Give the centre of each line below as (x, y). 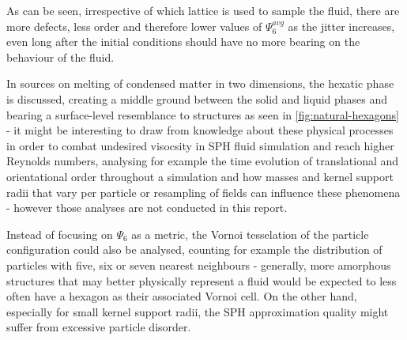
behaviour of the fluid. (60, 57)
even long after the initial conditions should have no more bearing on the (183, 42)
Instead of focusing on (60, 234)
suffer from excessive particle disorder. (99, 327)
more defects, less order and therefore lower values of (134, 26)
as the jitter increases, (341, 26)
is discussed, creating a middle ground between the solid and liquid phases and (197, 98)
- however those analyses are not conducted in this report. (147, 208)
